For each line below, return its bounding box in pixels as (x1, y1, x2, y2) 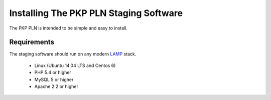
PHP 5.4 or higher (34, 69, 71, 75)
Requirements (9, 38, 55, 46)
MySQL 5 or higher (34, 76, 74, 82)
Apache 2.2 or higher (34, 83, 79, 89)
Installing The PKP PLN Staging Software (9, 7, 183, 18)
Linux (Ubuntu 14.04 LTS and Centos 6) (34, 62, 116, 68)
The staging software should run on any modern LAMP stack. (9, 51, 137, 57)
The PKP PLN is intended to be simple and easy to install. (9, 25, 128, 31)
